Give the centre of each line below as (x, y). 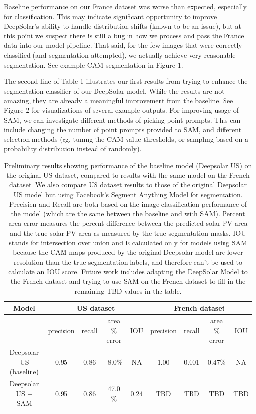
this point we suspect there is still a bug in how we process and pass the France (124, 35)
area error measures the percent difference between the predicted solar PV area (128, 223)
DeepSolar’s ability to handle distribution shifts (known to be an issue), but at (123, 26)
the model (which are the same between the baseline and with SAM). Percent (128, 213)
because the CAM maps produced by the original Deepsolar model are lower (128, 252)
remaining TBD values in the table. (128, 291)
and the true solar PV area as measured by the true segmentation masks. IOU (128, 233)
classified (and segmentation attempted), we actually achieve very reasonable (120, 54)
